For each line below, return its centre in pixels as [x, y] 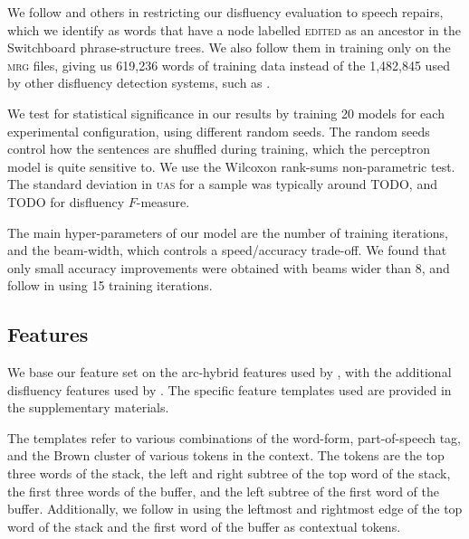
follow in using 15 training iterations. [110, 285]
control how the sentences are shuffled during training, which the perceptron [219, 149]
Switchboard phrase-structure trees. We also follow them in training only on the [229, 47]
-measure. [163, 201]
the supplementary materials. [88, 407]
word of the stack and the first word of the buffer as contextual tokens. [204, 526]
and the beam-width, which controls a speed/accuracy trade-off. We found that [227, 250]
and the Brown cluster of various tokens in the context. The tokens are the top [226, 455]
